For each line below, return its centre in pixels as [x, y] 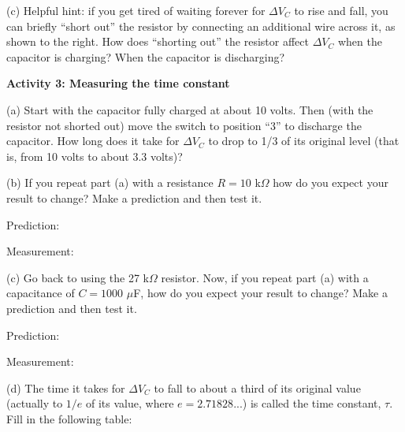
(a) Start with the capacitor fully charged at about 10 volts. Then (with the [190, 109]
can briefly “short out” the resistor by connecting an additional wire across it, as [201, 26]
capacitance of [41, 293]
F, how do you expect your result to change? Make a [260, 293]
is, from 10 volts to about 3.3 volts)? [95, 156]
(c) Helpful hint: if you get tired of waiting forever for [136, 10]
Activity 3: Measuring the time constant [118, 83]
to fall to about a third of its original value [257, 387]
